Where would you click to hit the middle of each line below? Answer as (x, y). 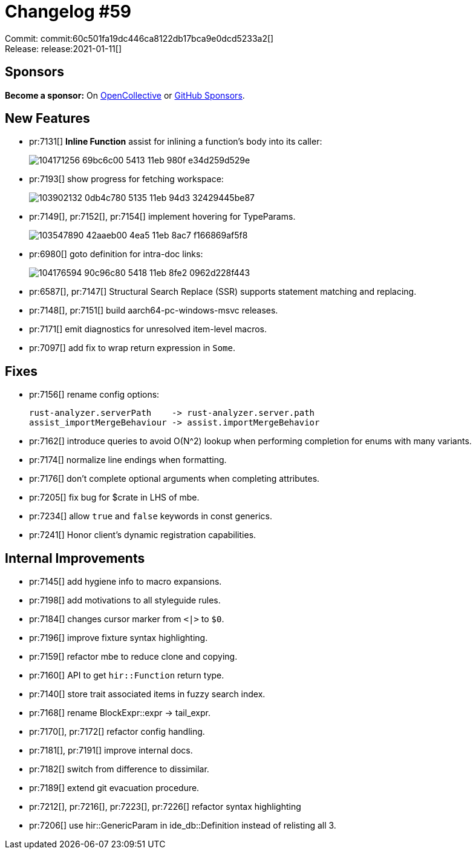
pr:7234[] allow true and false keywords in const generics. (151, 516)
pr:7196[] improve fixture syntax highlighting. (119, 638)
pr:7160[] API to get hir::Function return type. (127, 675)
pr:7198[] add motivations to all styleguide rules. (125, 600)
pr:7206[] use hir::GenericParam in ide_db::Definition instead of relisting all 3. (183, 826)
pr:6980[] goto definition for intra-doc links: (116, 254)
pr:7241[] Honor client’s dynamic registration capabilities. (143, 535)
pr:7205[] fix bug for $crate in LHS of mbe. (114, 498)
